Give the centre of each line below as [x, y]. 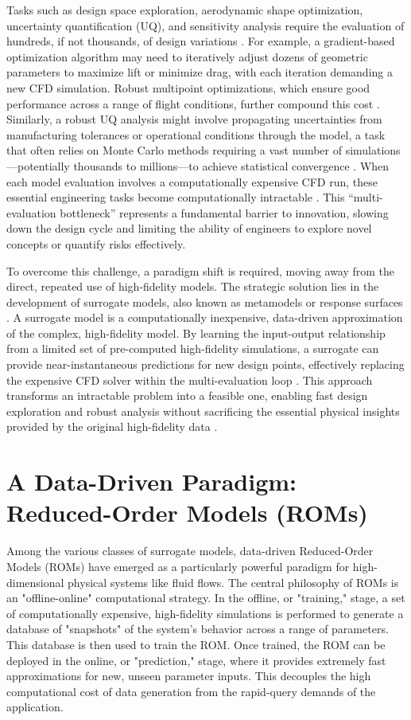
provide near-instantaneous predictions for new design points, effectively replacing [205, 364]
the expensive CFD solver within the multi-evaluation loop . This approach [190, 380]
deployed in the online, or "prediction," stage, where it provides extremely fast [196, 660]
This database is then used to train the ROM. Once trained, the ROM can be [196, 644]
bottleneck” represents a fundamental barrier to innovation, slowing [224, 212]
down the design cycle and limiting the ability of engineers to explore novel [189, 228]
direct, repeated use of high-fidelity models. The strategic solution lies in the [193, 286]
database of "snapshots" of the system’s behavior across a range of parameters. [198, 629]
